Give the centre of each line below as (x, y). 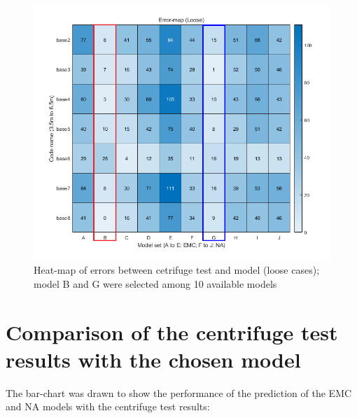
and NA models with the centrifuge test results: (108, 406)
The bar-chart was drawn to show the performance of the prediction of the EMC (179, 392)
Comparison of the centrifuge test (172, 332)
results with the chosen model (153, 359)
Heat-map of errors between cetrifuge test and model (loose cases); (177, 270)
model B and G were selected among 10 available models (155, 283)
